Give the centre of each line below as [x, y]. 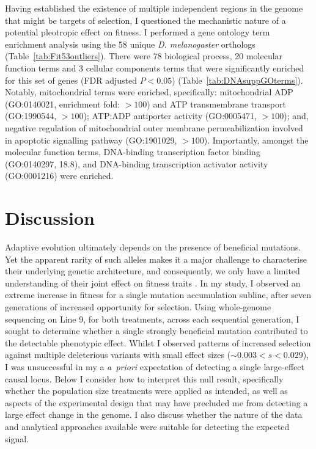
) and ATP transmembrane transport [216, 104]
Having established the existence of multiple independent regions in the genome [154, 8]
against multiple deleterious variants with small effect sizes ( [118, 355]
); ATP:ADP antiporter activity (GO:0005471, [170, 116]
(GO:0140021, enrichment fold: [62, 104]
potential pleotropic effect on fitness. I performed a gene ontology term [138, 32]
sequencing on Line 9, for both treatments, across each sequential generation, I [152, 319]
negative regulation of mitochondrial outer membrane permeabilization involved [154, 127]
